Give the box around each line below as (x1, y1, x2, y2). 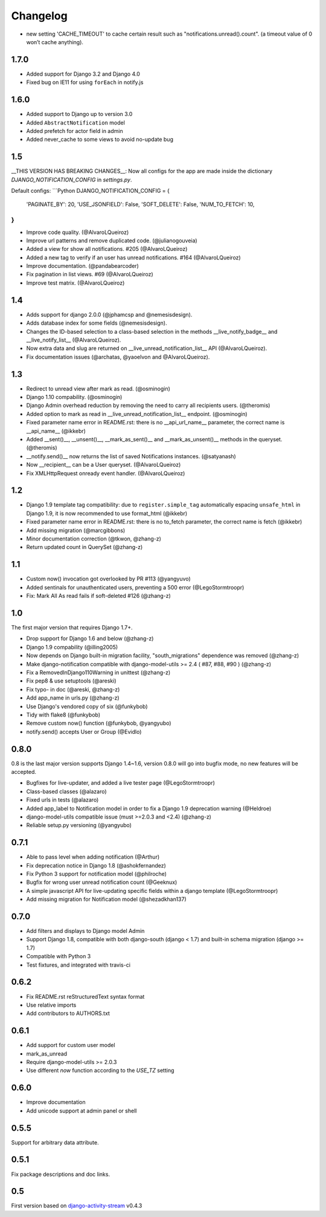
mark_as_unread (26, 1050, 68, 1057)
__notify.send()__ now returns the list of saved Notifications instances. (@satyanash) (26, 452, 237, 459)
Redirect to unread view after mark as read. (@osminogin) (26, 385, 170, 392)
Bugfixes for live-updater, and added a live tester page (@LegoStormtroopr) (26, 779, 216, 787)
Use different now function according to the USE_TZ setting (26, 1067, 174, 1074)
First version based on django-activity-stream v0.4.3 (11, 1202, 142, 1209)
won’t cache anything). (26, 38, 84, 45)
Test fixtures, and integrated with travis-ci (26, 961, 131, 969)
